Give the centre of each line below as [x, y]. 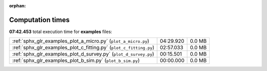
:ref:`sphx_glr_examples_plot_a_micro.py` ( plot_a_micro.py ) [81, 41]
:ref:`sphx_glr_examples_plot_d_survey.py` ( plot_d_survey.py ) [83, 54]
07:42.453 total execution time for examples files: [61, 32]
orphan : [18, 6]
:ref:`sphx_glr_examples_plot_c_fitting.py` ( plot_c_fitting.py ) [83, 48]
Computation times [39, 20]
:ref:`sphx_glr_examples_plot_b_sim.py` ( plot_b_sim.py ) [76, 61]
